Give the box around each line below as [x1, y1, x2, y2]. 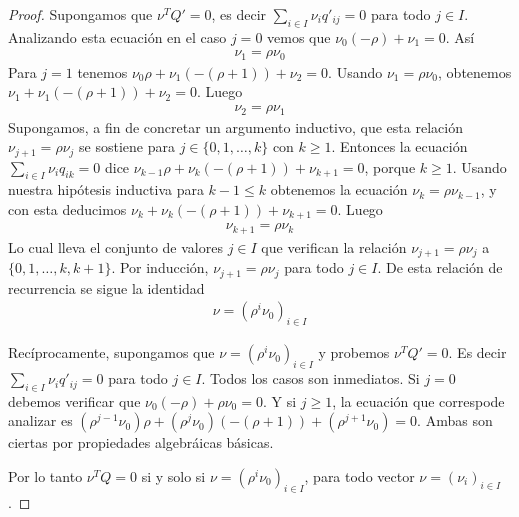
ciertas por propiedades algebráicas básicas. [8, 432, 274, 453]
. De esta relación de [377, 257, 503, 278]
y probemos [318, 342, 390, 363]
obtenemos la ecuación [270, 179, 408, 200]
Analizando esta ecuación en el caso [8, 26, 227, 47]
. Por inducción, [111, 257, 209, 278]
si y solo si [141, 466, 206, 487]
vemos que [267, 26, 331, 47]
